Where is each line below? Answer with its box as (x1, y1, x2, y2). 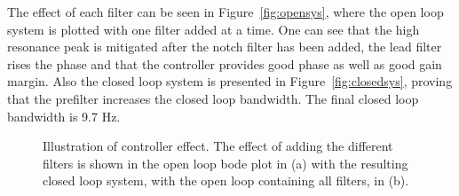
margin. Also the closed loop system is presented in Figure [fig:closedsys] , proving (7, 72, 453, 90)
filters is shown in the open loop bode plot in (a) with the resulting (43, 153, 408, 172)
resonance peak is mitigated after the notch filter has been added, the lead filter (7, 37, 442, 56)
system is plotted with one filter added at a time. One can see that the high (7, 20, 420, 38)
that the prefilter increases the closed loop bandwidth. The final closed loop (7, 89, 419, 107)
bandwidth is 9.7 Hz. (7, 106, 121, 125)
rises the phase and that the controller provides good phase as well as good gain (7, 54, 442, 73)
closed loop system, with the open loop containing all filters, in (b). (43, 171, 409, 190)
